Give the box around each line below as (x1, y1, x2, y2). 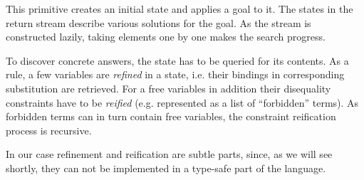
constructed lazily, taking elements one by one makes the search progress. (6, 29, 326, 44)
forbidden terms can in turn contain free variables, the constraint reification (6, 109, 336, 124)
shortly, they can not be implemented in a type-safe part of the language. (6, 160, 326, 175)
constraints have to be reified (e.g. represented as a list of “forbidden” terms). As (6, 95, 359, 110)
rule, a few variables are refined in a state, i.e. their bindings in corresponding (6, 67, 345, 82)
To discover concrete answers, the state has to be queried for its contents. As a (6, 53, 349, 68)
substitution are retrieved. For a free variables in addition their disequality (6, 80, 331, 95)
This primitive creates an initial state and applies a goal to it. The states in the (6, 1, 353, 16)
